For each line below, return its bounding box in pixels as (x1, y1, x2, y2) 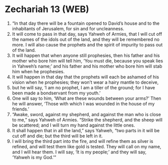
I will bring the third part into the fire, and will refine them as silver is (12, 138, 153, 144)
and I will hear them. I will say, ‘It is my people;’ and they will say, (12, 149, 147, 155)
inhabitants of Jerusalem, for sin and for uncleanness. (12, 25, 125, 31)
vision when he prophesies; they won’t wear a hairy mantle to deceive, (12, 79, 159, 85)
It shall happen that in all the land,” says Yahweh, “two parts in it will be (12, 127, 160, 133)
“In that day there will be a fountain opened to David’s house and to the (12, 20, 160, 26)
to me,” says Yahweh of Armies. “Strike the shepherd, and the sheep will (12, 117, 162, 123)
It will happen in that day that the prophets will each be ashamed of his (12, 74, 159, 80)
